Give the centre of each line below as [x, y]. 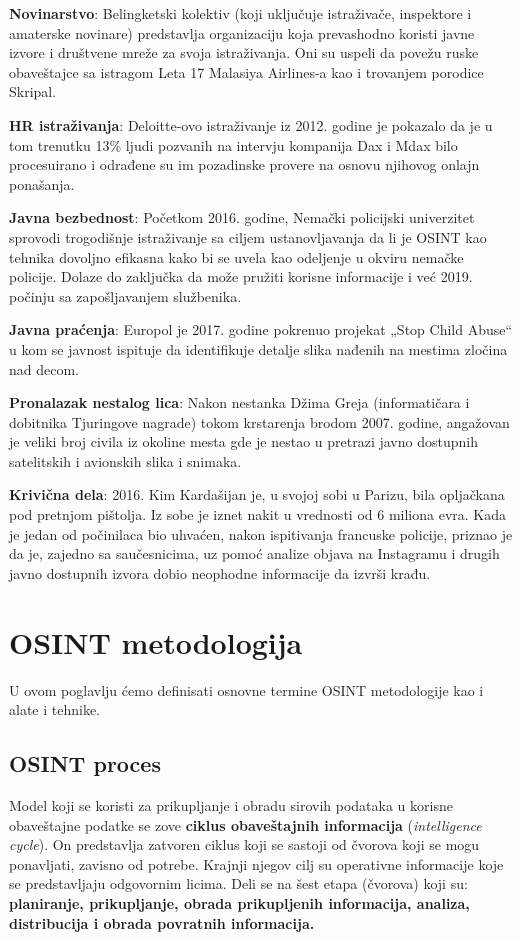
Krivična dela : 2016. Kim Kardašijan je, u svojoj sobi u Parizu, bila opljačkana [257, 494]
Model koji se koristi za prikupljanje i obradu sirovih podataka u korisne [231, 804]
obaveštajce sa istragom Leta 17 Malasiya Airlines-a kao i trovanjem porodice [246, 71]
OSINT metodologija [156, 641]
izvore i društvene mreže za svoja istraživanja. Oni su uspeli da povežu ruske [244, 52]
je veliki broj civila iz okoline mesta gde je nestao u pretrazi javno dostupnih [243, 441]
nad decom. [44, 368]
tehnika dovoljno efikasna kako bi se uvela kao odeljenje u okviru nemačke [236, 256]
